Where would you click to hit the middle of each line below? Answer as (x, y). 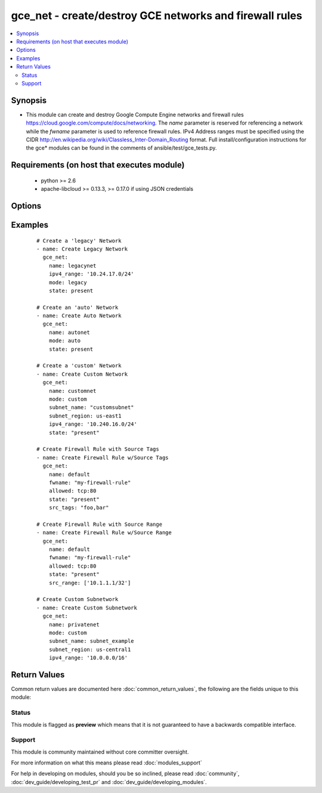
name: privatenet (74, 624)
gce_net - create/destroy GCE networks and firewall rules (157, 16)
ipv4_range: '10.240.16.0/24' (93, 424)
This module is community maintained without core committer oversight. (100, 752)
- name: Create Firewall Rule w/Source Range (104, 533)
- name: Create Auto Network (79, 316)
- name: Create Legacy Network (82, 249)
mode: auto (65, 341)
